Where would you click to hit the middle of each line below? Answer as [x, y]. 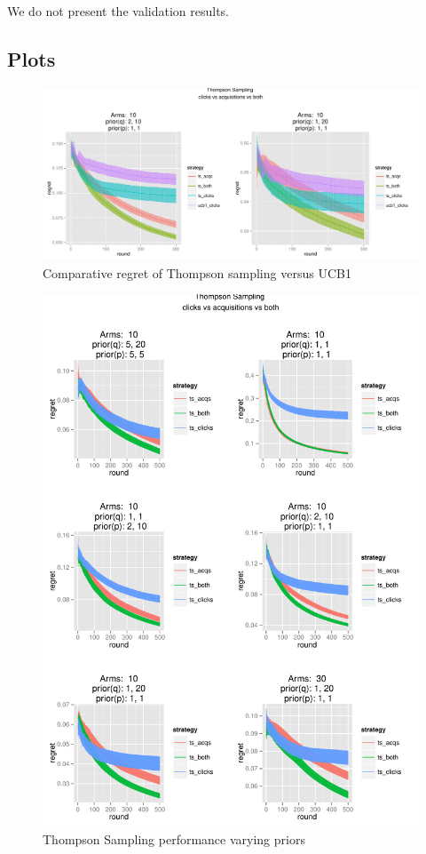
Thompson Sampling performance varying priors [174, 838]
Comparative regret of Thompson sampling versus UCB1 [197, 272]
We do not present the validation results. [118, 11]
